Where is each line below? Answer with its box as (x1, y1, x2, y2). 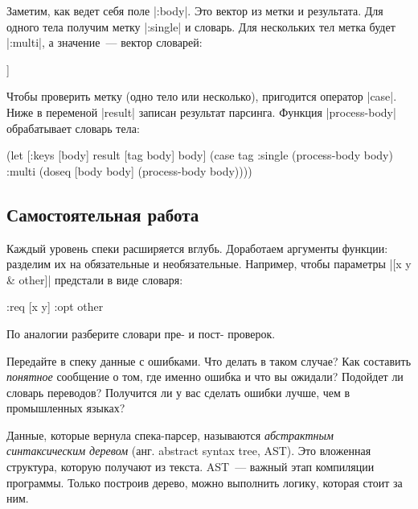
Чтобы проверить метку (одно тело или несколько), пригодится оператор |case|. (6, 88, 397, 105)
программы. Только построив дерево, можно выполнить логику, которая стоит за (6, 474, 403, 490)
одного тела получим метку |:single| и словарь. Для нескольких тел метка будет (6, 18, 395, 35)
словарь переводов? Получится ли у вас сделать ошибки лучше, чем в (6, 383, 350, 400)
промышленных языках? (6, 399, 125, 416)
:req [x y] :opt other (6, 298, 104, 315)
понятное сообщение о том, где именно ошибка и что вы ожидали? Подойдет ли (6, 368, 404, 385)
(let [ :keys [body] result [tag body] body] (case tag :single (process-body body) (6, 147, 393, 163)
